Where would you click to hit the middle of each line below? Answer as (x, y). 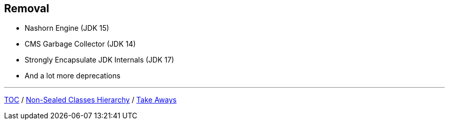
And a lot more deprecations (73, 76)
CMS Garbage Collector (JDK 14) (80, 44)
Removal (27, 8)
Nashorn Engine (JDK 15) (67, 28)
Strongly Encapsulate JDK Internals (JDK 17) (99, 60)
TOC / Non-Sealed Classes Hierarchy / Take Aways (90, 100)
